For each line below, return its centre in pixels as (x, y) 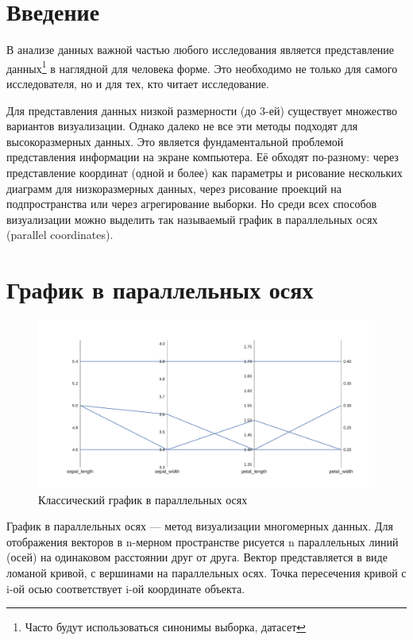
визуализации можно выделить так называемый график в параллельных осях (192, 219)
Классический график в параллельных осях (143, 499)
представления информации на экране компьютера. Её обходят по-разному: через (203, 157)
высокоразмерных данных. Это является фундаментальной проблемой (175, 141)
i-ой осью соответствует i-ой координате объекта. (126, 588)
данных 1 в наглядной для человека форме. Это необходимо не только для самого (202, 67)
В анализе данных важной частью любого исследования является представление (201, 50)
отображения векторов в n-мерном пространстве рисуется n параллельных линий (203, 541)
